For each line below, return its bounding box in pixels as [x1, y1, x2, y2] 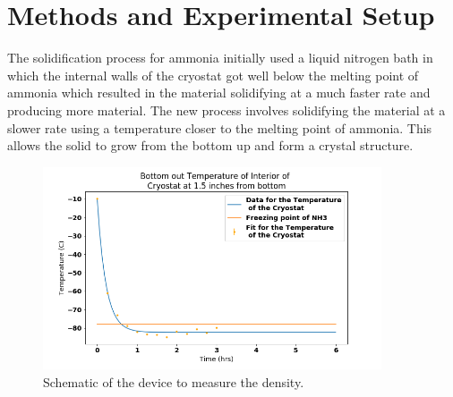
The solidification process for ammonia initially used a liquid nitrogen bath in [7, 48, 433, 67]
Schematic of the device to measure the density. [43, 373, 304, 392]
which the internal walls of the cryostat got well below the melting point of [7, 65, 419, 84]
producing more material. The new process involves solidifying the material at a [7, 100, 446, 119]
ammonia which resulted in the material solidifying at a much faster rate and [7, 83, 431, 102]
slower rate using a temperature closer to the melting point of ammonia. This [7, 118, 432, 137]
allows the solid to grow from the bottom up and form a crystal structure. [7, 136, 414, 155]
